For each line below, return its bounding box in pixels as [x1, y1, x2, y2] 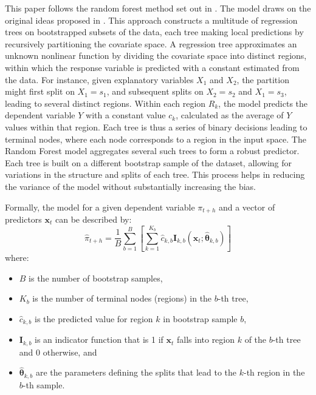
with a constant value [86, 109, 166, 121]
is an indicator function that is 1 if [35, 333, 163, 346]
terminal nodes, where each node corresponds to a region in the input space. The [5, 132, 306, 145]
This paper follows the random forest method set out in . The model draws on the [5, 2, 311, 14]
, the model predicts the [218, 96, 308, 109]
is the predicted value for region [35, 312, 153, 325]
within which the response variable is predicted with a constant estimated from [5, 61, 300, 73]
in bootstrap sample [163, 312, 238, 325]
